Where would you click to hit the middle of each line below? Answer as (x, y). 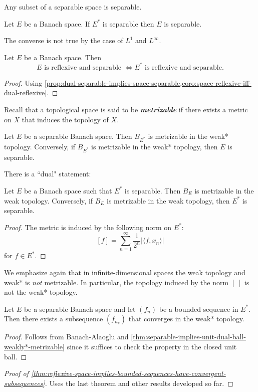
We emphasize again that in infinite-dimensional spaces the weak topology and (125, 272)
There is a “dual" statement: (48, 174)
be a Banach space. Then (63, 57)
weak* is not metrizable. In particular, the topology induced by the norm (116, 282)
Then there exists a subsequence (54, 319)
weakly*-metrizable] (34, 346)
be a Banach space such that (68, 190)
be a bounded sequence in (199, 309)
